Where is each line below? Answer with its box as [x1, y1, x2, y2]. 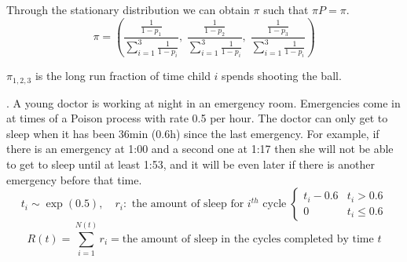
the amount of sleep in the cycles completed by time [122, 233, 374, 245]
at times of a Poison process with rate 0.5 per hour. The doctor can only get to [6, 110, 388, 126]
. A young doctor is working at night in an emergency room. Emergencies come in [6, 94, 401, 111]
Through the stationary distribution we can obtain [6, 2, 250, 17]
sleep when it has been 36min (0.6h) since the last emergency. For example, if [6, 125, 379, 141]
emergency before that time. [6, 171, 142, 187]
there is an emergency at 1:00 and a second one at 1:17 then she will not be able [6, 140, 394, 157]
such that [263, 2, 309, 17]
